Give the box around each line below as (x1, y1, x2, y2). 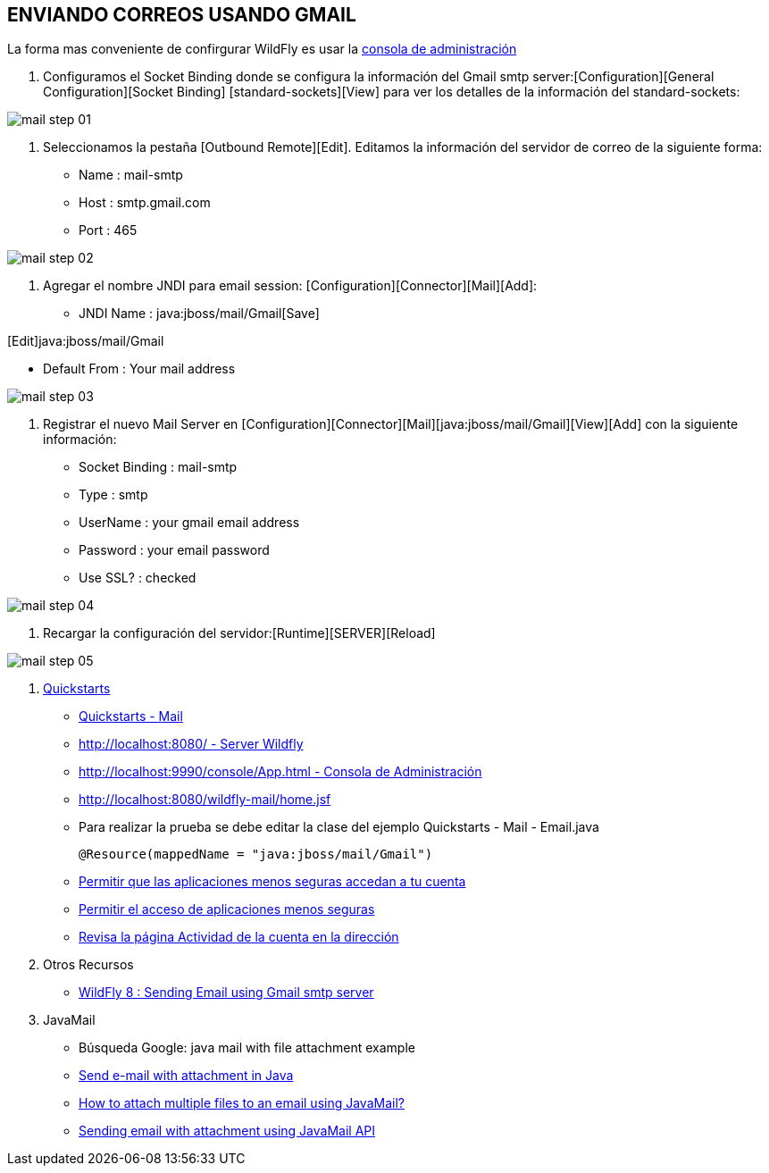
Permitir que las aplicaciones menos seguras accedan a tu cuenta (79, 874, 466, 890)
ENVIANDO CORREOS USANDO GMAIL (7, 4, 356, 26)
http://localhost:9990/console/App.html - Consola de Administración (79, 764, 482, 780)
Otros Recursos (43, 957, 134, 973)
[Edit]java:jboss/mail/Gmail (7, 333, 164, 349)
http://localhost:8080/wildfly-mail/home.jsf (79, 792, 331, 808)
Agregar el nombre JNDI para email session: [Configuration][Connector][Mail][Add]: (43, 278, 538, 294)
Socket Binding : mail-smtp (79, 459, 238, 475)
